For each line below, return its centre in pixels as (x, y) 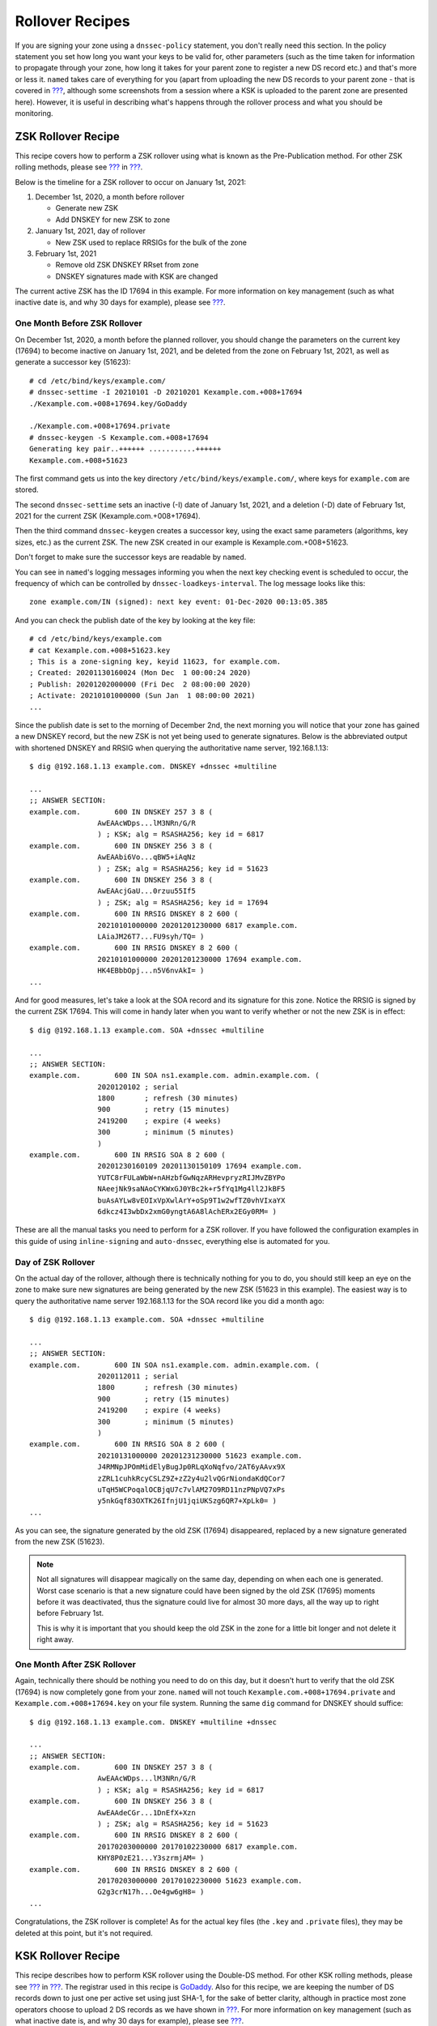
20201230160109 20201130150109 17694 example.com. (200, 1166)
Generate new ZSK (87, 208)
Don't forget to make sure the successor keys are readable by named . (131, 557)
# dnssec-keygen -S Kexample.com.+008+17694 (119, 437)
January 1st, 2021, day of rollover (90, 231)
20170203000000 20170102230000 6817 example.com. (198, 1846)
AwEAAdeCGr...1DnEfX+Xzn (146, 1812)
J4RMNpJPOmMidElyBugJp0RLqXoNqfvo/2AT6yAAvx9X (191, 1467)
